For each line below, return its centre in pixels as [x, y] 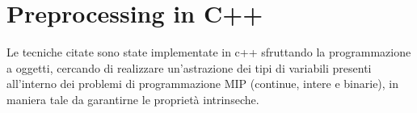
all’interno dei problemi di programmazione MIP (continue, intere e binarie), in [203, 84]
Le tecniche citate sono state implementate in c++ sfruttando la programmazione [209, 52]
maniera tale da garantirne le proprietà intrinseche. [133, 99]
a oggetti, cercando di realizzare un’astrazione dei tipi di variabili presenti [189, 67]
